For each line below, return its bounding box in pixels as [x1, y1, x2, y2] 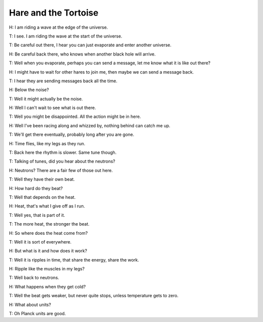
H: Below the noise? [9, 87, 49, 93]
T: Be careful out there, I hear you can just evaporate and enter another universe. [9, 42, 171, 48]
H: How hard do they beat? [9, 185, 63, 191]
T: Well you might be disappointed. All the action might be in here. [9, 114, 141, 119]
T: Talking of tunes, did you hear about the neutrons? [9, 158, 115, 164]
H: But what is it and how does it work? [9, 248, 87, 254]
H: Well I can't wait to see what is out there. [9, 105, 96, 111]
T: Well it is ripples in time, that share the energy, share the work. [9, 257, 139, 263]
